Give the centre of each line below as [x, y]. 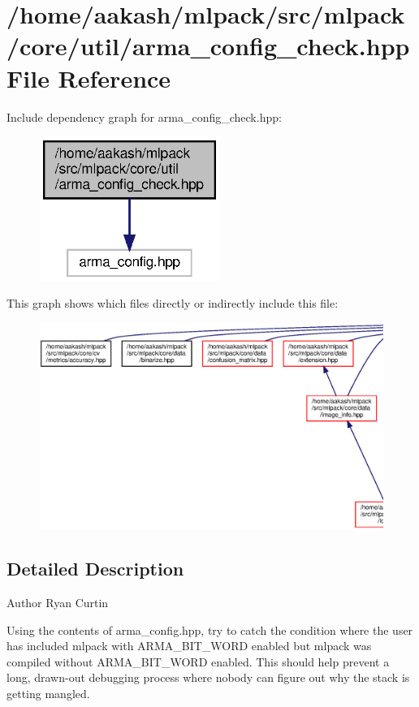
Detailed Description [95, 569]
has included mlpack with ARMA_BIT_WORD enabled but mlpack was [189, 646]
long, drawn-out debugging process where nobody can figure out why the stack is [208, 677]
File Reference [89, 78]
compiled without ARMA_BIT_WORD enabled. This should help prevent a [198, 661]
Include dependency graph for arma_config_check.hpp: [144, 116]
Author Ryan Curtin [58, 603]
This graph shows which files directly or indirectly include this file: [173, 303]
